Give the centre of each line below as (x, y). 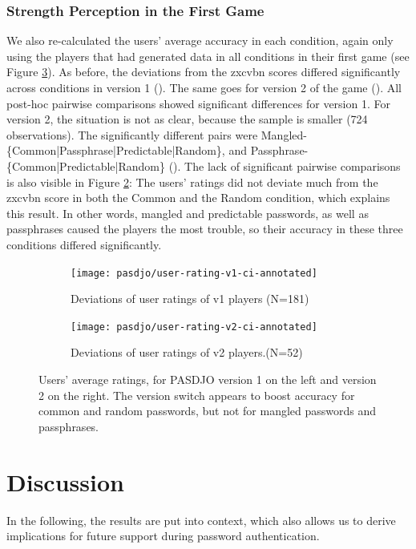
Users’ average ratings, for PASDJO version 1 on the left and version (208, 379)
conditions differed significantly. (84, 244)
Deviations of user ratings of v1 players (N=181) (190, 299)
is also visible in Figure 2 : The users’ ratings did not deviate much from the (192, 182)
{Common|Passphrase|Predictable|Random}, (116, 150)
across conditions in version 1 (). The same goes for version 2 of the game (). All (204, 87)
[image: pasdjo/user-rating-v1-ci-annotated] (194, 273)
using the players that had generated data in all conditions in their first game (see (208, 56)
